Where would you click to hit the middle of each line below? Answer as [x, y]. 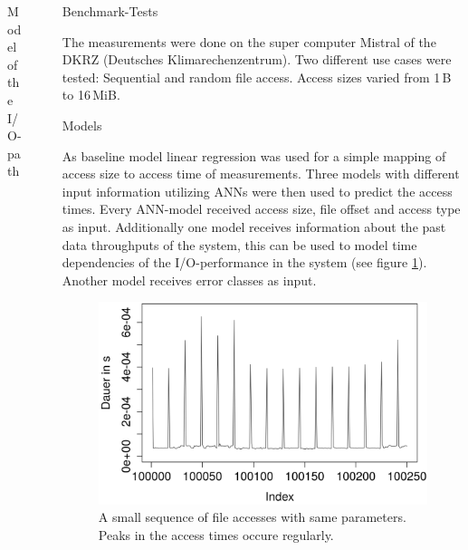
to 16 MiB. [91, 95]
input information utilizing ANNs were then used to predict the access [257, 191]
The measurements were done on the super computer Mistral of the [249, 41]
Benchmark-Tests [110, 11]
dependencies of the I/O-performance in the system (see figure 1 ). [244, 262]
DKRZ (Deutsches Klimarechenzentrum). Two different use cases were [257, 59]
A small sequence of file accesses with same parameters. [252, 517]
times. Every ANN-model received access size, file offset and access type [261, 209]
